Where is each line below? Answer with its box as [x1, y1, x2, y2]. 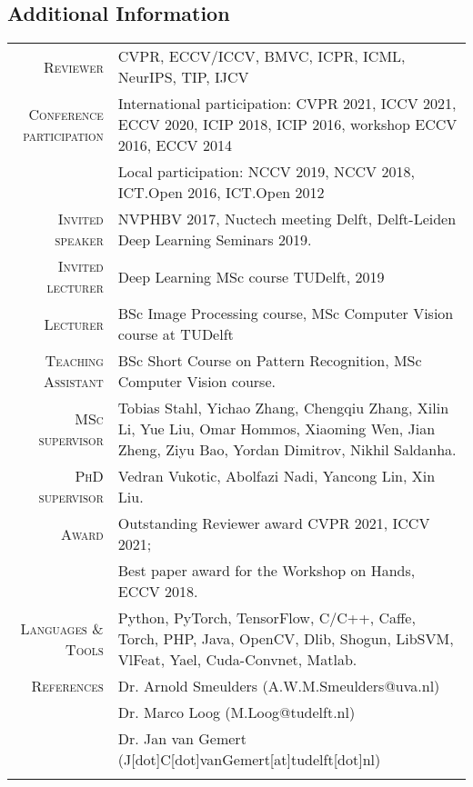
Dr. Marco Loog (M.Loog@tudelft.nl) [117, 702, 356, 723]
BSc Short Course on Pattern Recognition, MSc [117, 350, 422, 372]
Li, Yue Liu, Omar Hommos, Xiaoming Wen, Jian [117, 418, 436, 440]
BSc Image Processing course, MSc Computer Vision [117, 303, 454, 324]
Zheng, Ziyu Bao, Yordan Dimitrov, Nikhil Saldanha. [117, 439, 457, 461]
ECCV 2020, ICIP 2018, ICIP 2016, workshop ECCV [117, 114, 458, 135]
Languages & [20, 617, 104, 639]
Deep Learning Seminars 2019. [117, 229, 312, 251]
